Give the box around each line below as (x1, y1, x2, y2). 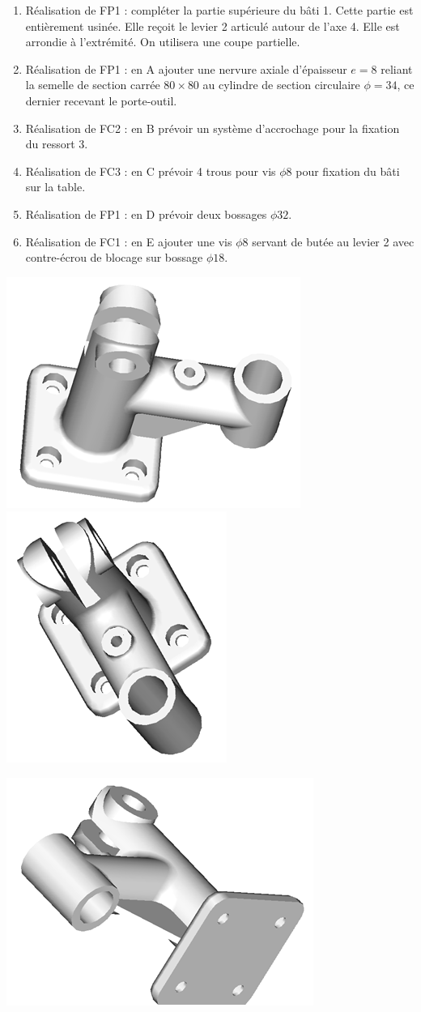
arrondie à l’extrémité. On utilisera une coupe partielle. (25, 33, 300, 50)
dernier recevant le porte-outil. (25, 92, 177, 109)
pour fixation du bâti (296, 162, 400, 179)
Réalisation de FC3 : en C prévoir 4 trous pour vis (25, 162, 276, 179)
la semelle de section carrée (25, 76, 160, 93)
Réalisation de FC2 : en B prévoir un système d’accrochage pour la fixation (25, 119, 400, 136)
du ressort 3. (25, 135, 88, 152)
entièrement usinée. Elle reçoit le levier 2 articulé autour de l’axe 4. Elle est (25, 17, 400, 34)
